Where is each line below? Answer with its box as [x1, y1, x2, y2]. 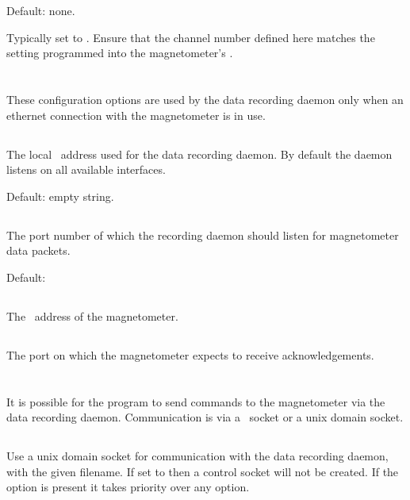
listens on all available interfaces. [6, 161, 166, 178]
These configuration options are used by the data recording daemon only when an [6, 90, 404, 107]
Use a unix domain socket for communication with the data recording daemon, [6, 448, 389, 464]
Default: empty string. [6, 187, 114, 204]
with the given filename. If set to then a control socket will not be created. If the [6, 463, 399, 479]
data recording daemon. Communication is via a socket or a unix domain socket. [6, 409, 404, 425]
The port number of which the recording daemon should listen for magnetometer [6, 226, 399, 243]
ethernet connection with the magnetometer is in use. [6, 106, 266, 123]
